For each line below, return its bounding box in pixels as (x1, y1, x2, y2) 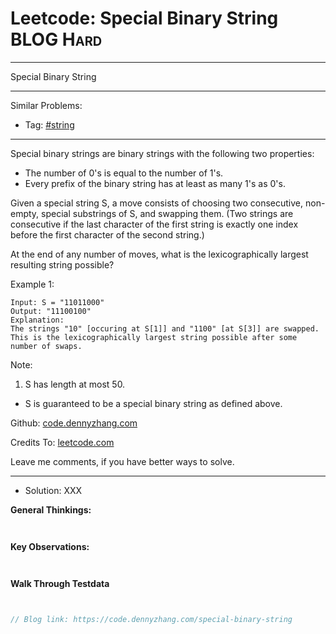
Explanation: (10, 315, 65, 325)
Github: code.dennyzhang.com (10, 417, 138, 429)
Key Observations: (10, 540, 90, 552)
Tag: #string (24, 118, 75, 131)
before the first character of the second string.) (10, 228, 205, 241)
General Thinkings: (10, 503, 92, 516)
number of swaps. (10, 341, 83, 351)
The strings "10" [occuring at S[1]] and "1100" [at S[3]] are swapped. (10, 323, 320, 334)
